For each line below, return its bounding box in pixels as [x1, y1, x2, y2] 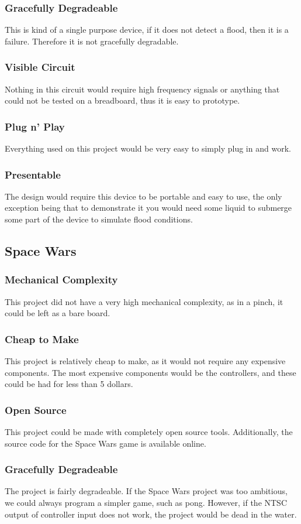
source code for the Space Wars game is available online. [5, 437, 206, 449]
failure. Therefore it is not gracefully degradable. [5, 35, 179, 47]
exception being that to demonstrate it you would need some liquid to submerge [5, 201, 292, 214]
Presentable [5, 167, 61, 181]
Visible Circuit [5, 60, 75, 74]
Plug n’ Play [5, 119, 65, 133]
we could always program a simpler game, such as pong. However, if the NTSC [5, 496, 288, 509]
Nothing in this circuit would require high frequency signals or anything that [5, 83, 280, 95]
